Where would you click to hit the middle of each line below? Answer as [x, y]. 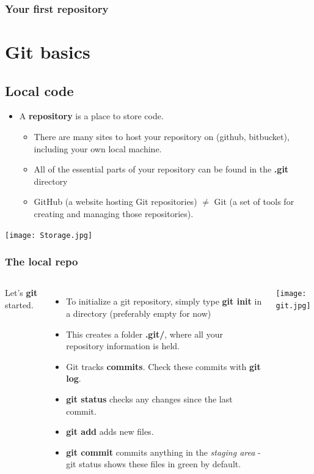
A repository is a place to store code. [91, 116]
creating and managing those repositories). [114, 213]
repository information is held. [123, 346]
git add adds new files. [110, 431]
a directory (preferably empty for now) [139, 313]
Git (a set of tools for [254, 202]
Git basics [48, 52]
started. [19, 305]
